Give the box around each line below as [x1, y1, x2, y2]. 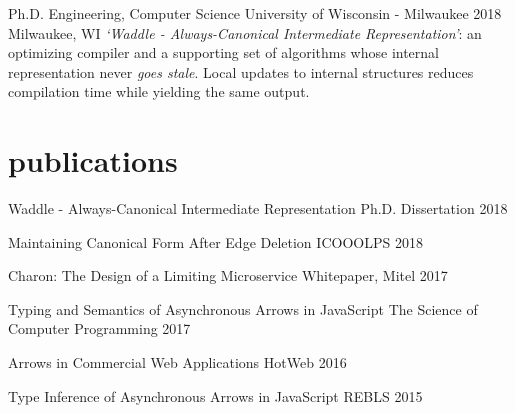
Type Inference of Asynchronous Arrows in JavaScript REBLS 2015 [8, 385, 423, 406]
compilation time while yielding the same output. [8, 81, 310, 102]
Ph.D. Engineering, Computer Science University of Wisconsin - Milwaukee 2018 [8, 3, 502, 23]
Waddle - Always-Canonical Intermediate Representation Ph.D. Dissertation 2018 [8, 198, 508, 219]
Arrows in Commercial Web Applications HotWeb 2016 [8, 352, 347, 373]
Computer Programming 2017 [8, 318, 191, 339]
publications [8, 140, 178, 181]
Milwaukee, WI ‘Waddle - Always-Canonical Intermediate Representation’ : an [8, 22, 482, 43]
